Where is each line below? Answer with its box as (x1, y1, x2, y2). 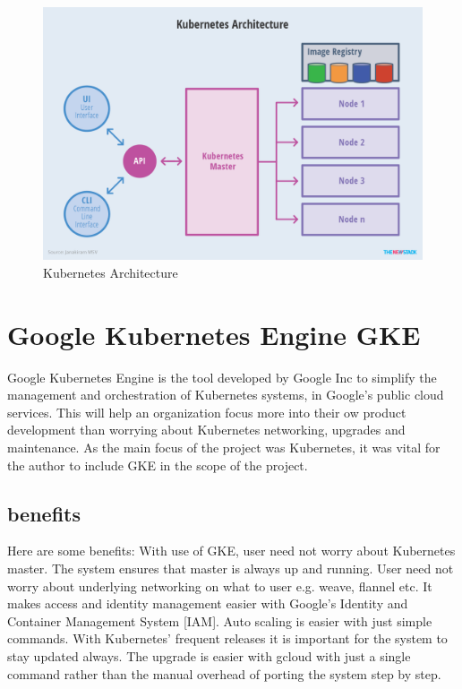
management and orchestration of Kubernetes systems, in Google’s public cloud (7, 385, 444, 404)
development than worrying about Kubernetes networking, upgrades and (7, 420, 406, 439)
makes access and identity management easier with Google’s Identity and (7, 594, 408, 613)
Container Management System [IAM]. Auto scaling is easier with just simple (7, 611, 432, 630)
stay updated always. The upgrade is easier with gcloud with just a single (7, 647, 411, 666)
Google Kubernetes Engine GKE (7, 315, 421, 352)
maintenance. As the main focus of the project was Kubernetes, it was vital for (7, 438, 441, 457)
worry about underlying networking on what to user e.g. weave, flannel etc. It (7, 576, 432, 595)
